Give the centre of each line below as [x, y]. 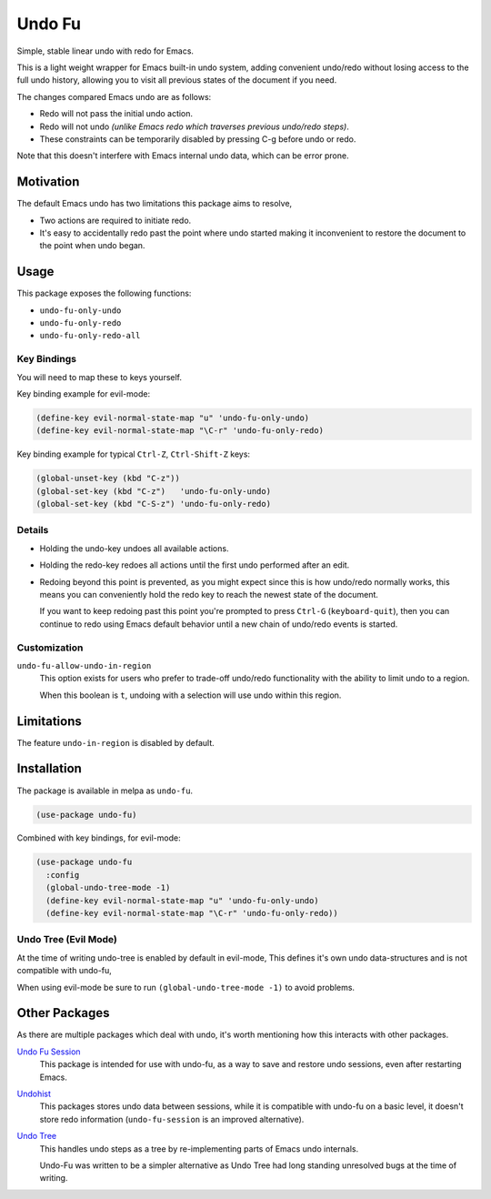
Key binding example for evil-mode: [83, 393]
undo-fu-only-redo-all [90, 336]
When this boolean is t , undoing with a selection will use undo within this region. [190, 695]
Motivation [48, 182]
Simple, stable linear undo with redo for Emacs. [105, 51]
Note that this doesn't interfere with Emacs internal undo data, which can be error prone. [183, 156]
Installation [49, 769]
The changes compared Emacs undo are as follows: [114, 96]
